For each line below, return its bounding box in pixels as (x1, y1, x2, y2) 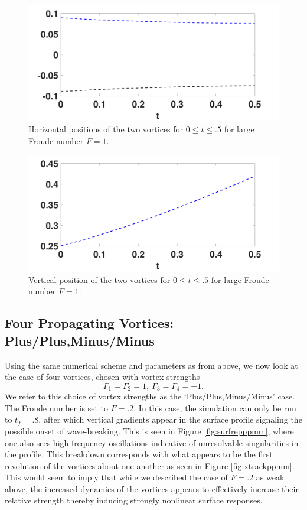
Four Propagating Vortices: (5, 314, 174, 332)
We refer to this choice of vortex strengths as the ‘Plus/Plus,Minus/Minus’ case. (5, 390, 295, 402)
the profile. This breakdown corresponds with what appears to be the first (5, 448, 273, 460)
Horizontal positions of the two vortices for (28, 123, 184, 135)
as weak (256, 471, 285, 483)
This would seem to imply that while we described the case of (5, 471, 228, 483)
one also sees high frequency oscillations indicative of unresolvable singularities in (5, 436, 299, 449)
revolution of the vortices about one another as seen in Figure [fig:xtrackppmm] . (5, 459, 295, 472)
